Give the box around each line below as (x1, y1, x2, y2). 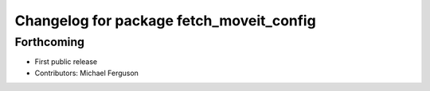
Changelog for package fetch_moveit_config (14, 12, 316, 29)
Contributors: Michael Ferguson (34, 68, 139, 78)
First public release (34, 57, 98, 66)
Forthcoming (14, 35, 85, 49)
